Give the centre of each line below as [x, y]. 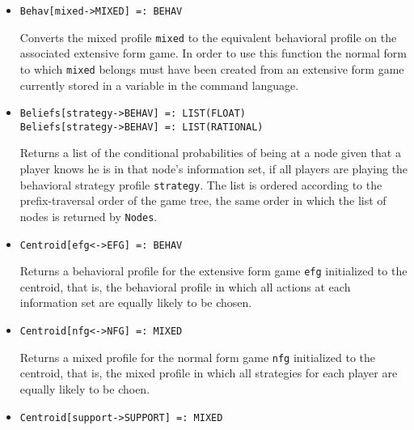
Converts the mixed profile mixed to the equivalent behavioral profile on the [208, 37]
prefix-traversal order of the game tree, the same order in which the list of [203, 200]
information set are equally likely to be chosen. [136, 302]
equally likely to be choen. [85, 388]
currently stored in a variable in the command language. [159, 85]
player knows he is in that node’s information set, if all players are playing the [214, 169]
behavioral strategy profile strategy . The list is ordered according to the [201, 184]
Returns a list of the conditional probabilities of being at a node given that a [210, 153]
